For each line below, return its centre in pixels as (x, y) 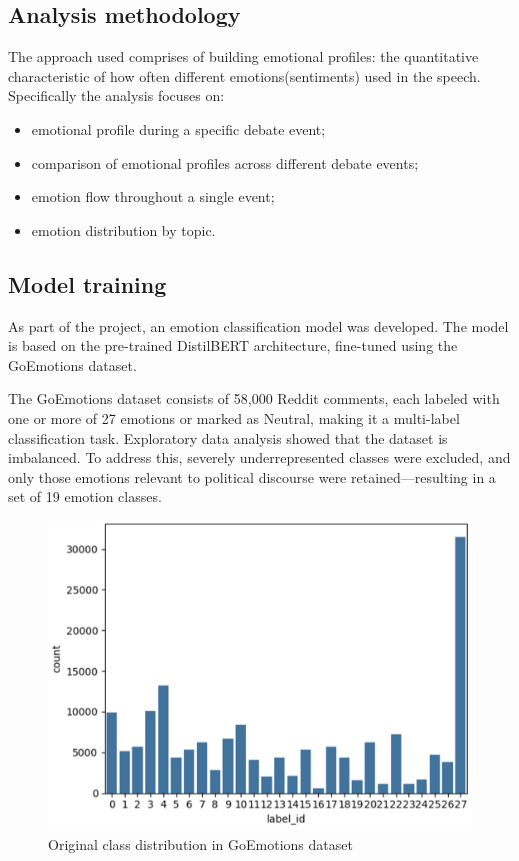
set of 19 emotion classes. (85, 496)
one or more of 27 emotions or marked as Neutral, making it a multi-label (234, 417)
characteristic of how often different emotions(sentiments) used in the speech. (244, 75)
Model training (87, 283)
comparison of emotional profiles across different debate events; (225, 162)
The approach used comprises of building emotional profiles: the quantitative (243, 56)
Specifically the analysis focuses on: (116, 95)
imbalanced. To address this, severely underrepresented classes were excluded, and (259, 457)
